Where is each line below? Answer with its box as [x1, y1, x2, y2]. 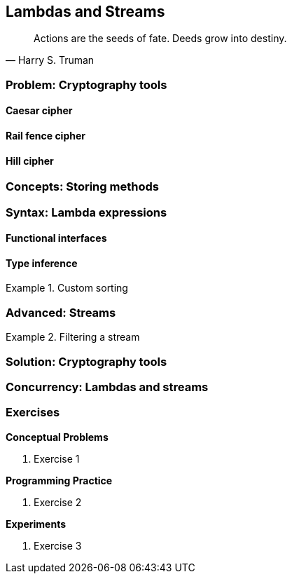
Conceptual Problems [6, 430, 109, 443]
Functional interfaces [6, 232, 107, 245]
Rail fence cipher [6, 130, 85, 142]
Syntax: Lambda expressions [6, 205, 167, 219]
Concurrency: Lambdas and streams [6, 379, 209, 394]
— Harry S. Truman [6, 54, 95, 67]
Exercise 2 [34, 496, 82, 508]
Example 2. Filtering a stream [6, 331, 140, 343]
